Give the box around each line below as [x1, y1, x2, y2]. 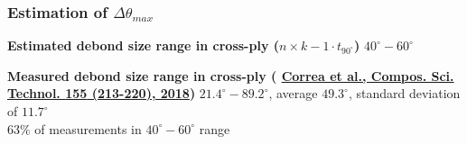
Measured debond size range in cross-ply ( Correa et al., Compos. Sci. [7, 66, 454, 85]
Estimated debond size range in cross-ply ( [7, 36, 279, 55]
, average [268, 84, 318, 103]
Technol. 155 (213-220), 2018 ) [7, 84, 196, 103]
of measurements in [34, 119, 142, 138]
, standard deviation [348, 84, 461, 103]
